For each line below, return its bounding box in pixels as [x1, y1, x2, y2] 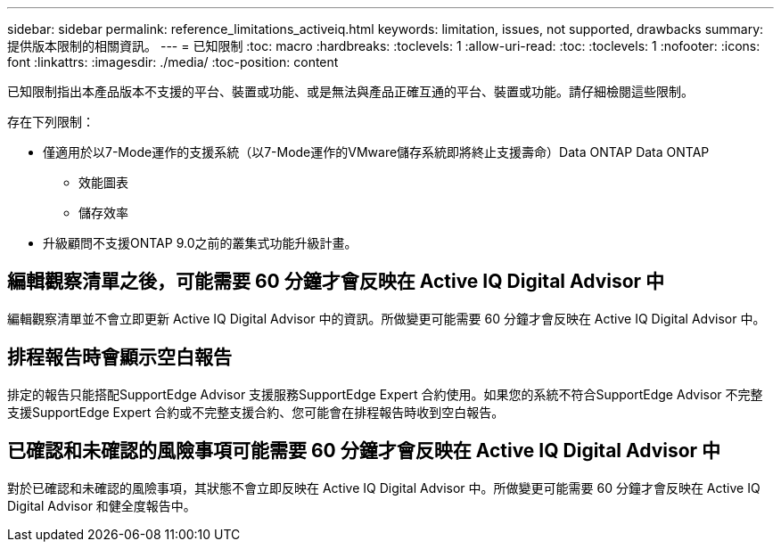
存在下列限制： [7, 114, 95, 129]
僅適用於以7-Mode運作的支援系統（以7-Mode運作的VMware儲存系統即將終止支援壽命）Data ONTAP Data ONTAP [43, 144, 710, 160]
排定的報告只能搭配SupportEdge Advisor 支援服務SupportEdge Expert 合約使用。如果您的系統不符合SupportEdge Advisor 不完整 [7, 386, 763, 402]
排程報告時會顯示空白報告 [7, 346, 232, 369]
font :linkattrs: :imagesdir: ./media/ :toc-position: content [7, 54, 339, 70]
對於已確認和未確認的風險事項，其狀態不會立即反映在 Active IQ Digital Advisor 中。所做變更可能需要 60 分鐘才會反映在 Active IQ [7, 479, 760, 496]
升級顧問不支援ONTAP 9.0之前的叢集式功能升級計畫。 [43, 235, 358, 250]
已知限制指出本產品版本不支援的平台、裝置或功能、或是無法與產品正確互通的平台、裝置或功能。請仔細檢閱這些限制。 [7, 84, 694, 99]
